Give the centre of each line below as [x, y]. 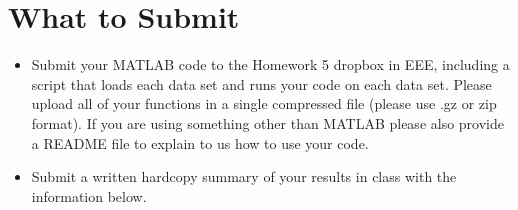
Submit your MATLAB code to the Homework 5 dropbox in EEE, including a [270, 64]
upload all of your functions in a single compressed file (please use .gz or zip [264, 103]
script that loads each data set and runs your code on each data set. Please [261, 83]
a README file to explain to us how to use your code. [200, 142]
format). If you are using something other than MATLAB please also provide [267, 122]
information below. [89, 195]
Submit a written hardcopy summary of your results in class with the [244, 176]
